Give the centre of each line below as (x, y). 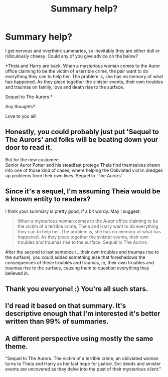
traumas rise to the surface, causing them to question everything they (77, 268)
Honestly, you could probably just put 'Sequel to (82, 132)
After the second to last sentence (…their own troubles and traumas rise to (82, 252)
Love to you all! (21, 116)
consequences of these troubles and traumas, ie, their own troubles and (80, 262)
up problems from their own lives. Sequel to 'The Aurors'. (64, 175)
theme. (17, 346)
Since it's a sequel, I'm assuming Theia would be (83, 192)
